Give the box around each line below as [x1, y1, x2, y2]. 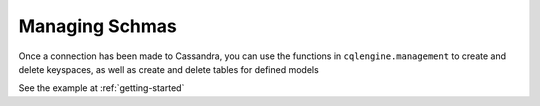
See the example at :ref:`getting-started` [18, 82, 185, 94]
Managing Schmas [18, 15, 177, 37]
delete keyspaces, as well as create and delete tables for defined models [18, 63, 319, 75]
